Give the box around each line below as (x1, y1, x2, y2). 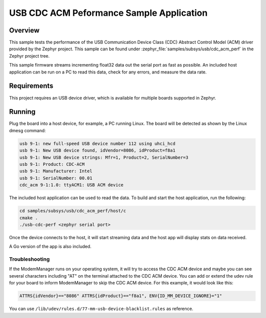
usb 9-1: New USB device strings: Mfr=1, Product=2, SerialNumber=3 (19, 154, 189, 160)
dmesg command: (9, 127, 46, 133)
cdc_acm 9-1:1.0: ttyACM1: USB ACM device (19, 182, 124, 188)
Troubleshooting (9, 256, 50, 263)
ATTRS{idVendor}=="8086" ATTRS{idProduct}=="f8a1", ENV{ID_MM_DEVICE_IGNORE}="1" (19, 293, 223, 299)
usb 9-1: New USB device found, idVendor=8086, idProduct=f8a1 (19, 148, 176, 153)
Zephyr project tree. (9, 53, 50, 59)
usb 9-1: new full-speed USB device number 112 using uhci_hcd (19, 141, 176, 146)
